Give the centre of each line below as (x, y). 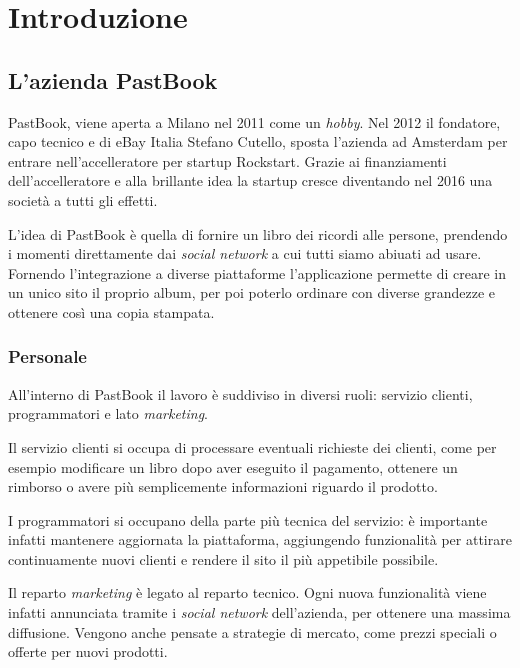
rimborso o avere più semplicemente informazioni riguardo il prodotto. (223, 486)
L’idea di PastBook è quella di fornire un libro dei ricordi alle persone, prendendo (258, 233)
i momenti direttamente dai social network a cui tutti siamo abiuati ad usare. (245, 253)
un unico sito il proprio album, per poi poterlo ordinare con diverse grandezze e (252, 292)
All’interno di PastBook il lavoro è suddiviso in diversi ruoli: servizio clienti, (240, 393)
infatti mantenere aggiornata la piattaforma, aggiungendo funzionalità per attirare (260, 539)
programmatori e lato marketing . (108, 413)
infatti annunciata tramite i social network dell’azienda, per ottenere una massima (259, 612)
